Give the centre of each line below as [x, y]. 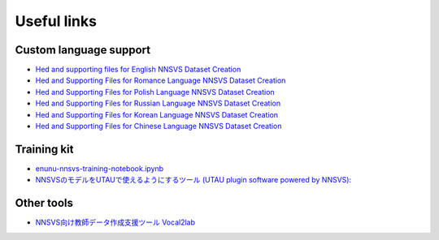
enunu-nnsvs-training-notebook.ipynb [100, 168]
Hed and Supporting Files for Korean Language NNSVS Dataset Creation [157, 114]
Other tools [44, 203]
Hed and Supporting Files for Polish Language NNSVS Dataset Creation [155, 92]
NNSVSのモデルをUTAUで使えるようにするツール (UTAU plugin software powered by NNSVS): [193, 180]
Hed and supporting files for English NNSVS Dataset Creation [138, 70]
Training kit [44, 149]
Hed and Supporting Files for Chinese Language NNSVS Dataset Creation [159, 126]
